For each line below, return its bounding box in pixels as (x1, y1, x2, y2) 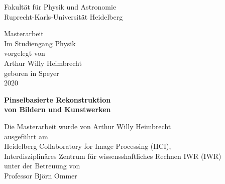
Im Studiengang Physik (4, 38, 76, 48)
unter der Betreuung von (4, 160, 80, 171)
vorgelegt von (4, 48, 45, 58)
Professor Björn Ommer (4, 170, 77, 180)
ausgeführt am (4, 131, 48, 141)
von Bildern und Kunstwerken (4, 104, 111, 115)
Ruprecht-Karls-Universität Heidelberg (4, 11, 123, 22)
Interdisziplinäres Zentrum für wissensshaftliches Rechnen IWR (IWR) (4, 150, 221, 161)
